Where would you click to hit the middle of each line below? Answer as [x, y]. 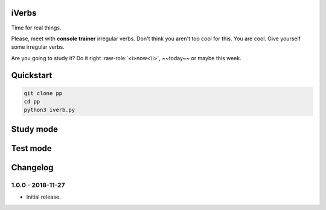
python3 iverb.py [50, 110]
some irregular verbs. [38, 47]
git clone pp [43, 93]
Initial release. [43, 197]
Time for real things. [36, 28]
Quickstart [32, 75]
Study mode [35, 129]
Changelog [32, 168]
